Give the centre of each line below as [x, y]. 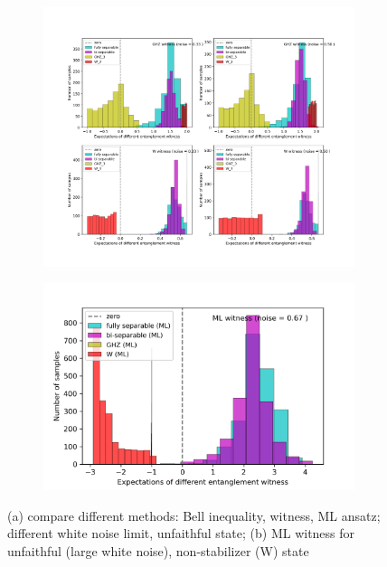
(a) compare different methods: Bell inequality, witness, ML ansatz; [194, 515]
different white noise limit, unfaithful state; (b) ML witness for [181, 533]
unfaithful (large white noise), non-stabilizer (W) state [158, 551]
